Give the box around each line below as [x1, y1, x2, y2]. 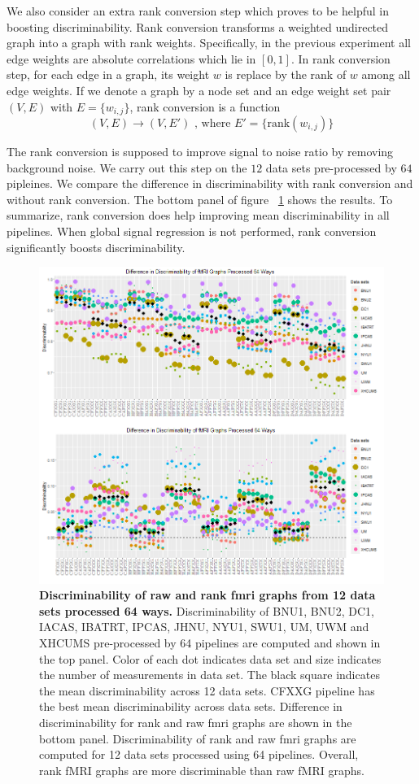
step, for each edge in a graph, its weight [7, 66, 210, 83]
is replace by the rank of [225, 66, 347, 83]
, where [194, 118, 231, 130]
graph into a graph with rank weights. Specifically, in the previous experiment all [7, 34, 412, 51]
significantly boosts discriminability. [7, 238, 185, 255]
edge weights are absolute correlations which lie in [7, 50, 256, 67]
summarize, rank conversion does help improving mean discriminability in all [7, 207, 390, 224]
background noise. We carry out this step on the [7, 159, 247, 176]
